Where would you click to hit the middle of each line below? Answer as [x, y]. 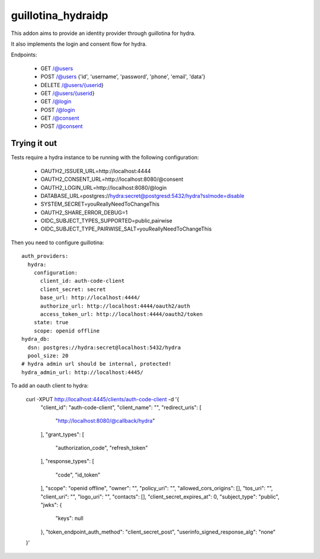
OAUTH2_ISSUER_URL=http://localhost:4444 [96, 171]
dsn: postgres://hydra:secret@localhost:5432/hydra [104, 347]
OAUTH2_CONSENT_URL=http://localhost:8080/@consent [112, 179]
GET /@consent [60, 118]
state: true [51, 322]
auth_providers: [45, 256]
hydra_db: [36, 339]
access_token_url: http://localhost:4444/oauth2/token [121, 314]
